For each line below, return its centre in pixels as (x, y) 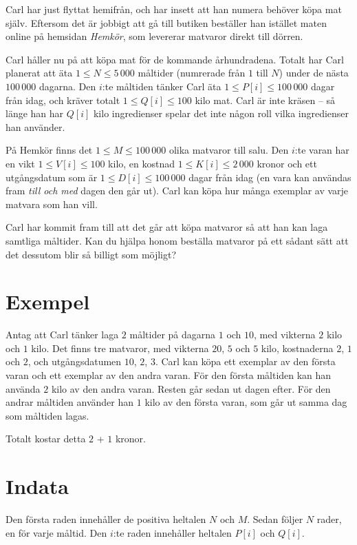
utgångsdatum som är (52, 177)
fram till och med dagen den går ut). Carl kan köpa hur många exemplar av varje (177, 191)
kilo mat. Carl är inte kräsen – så (265, 100)
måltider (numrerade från (192, 73)
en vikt (20, 163)
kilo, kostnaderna (297, 348)
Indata (37, 486)
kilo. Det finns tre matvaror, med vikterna (120, 348)
